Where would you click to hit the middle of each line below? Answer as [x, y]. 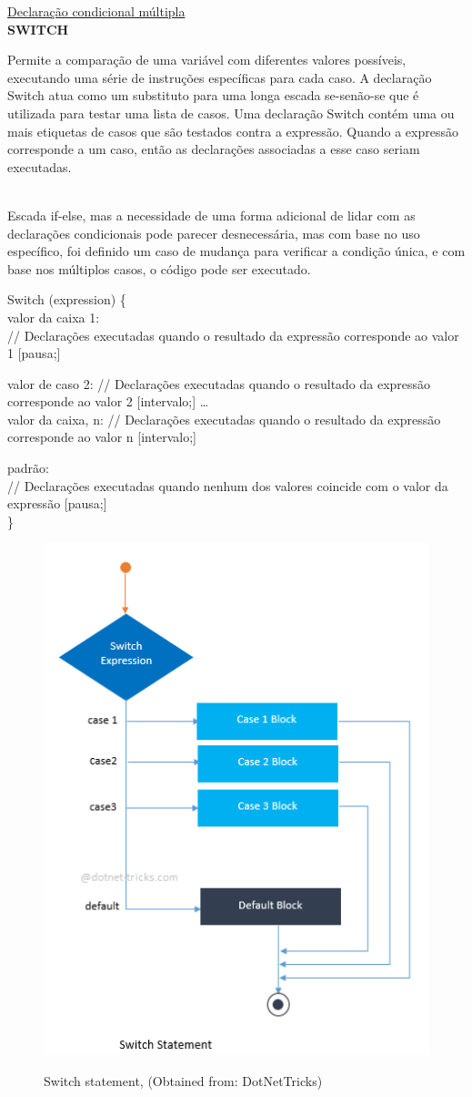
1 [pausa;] [34, 353]
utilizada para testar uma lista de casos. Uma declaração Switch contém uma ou [231, 113]
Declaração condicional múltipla [96, 11]
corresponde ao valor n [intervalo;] [102, 437]
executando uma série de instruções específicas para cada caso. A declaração [220, 77]
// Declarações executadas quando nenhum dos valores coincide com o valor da [228, 485]
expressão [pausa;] [57, 503]
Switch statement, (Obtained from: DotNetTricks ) [183, 1080]
